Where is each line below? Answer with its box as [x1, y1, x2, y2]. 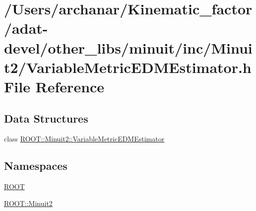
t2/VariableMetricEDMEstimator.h [4, 57, 252, 77]
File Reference [4, 76, 105, 96]
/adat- [4, 18, 48, 38]
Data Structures [4, 110, 88, 126]
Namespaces [4, 158, 67, 173]
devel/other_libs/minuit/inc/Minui [4, 37, 253, 58]
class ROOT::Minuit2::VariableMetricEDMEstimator [4, 134, 165, 144]
